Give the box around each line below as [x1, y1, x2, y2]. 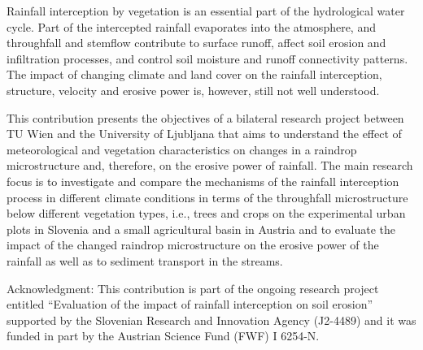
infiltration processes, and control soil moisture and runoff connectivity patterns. [7, 50, 408, 67]
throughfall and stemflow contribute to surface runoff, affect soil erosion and [7, 34, 386, 51]
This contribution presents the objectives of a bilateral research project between [7, 109, 404, 126]
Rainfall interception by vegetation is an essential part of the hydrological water [7, 2, 405, 19]
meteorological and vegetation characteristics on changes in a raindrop [7, 140, 357, 158]
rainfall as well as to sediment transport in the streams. [7, 252, 283, 269]
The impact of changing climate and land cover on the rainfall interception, [7, 66, 382, 83]
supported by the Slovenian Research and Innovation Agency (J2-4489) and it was [7, 311, 416, 328]
